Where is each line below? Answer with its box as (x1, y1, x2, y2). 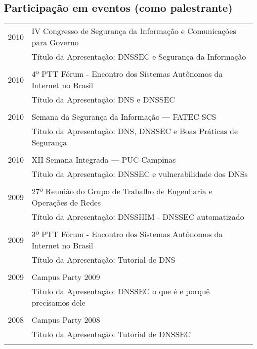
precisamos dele (32, 297, 86, 309)
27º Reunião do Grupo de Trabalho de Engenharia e (32, 185, 213, 197)
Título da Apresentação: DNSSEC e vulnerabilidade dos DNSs (32, 168, 248, 180)
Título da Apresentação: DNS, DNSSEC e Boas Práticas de (32, 125, 238, 137)
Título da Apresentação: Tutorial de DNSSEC (32, 328, 191, 340)
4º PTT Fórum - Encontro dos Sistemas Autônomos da (32, 68, 223, 80)
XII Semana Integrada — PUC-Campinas (32, 154, 176, 166)
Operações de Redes (32, 197, 101, 209)
